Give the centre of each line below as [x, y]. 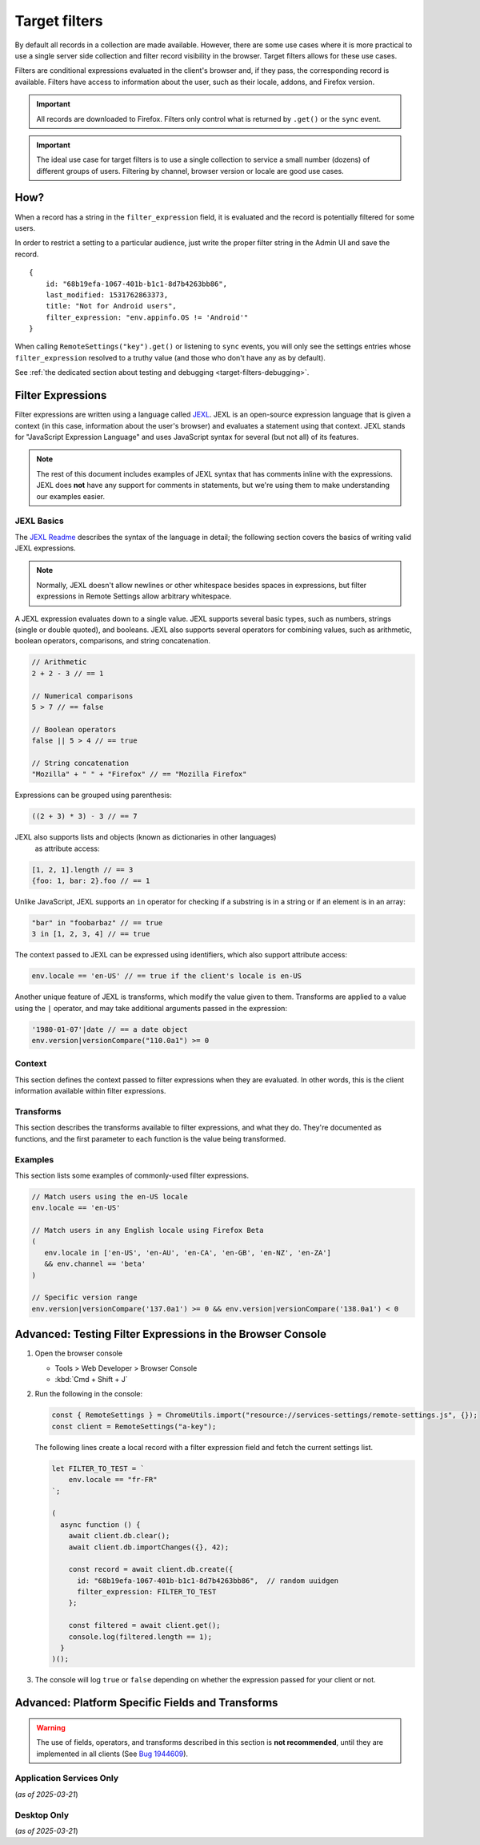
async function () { [100, 1525]
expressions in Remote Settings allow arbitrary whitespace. [134, 596]
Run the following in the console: [89, 1394]
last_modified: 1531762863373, [107, 295]
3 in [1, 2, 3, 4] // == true [91, 934]
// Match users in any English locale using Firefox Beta [148, 1231]
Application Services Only [67, 1779]
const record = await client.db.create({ [151, 1569]
